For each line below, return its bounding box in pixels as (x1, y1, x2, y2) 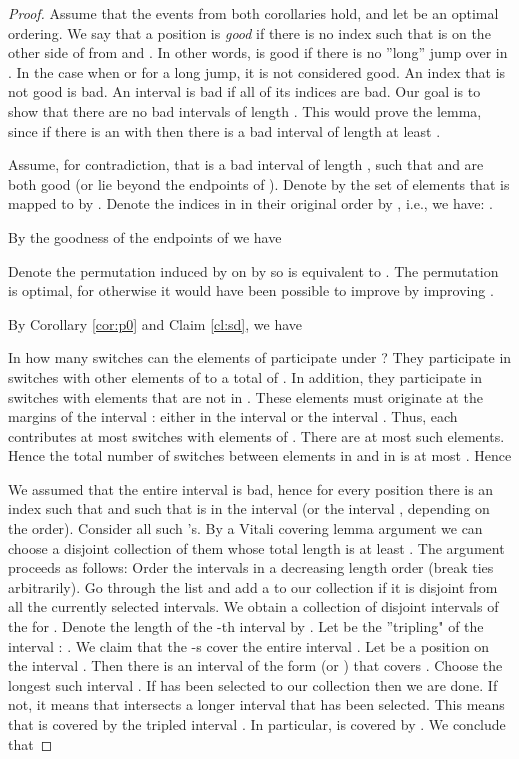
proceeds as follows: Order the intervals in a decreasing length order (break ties (8, 557, 494, 578)
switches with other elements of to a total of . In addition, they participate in (8, 366, 482, 387)
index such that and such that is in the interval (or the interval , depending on (8, 498, 490, 519)
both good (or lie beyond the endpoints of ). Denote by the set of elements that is (8, 173, 510, 194)
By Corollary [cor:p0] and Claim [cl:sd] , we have (8, 313, 303, 334)
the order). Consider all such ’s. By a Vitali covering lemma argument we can (8, 518, 483, 539)
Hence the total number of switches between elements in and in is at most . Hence (8, 445, 512, 466)
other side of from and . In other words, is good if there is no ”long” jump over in (8, 42, 508, 63)
